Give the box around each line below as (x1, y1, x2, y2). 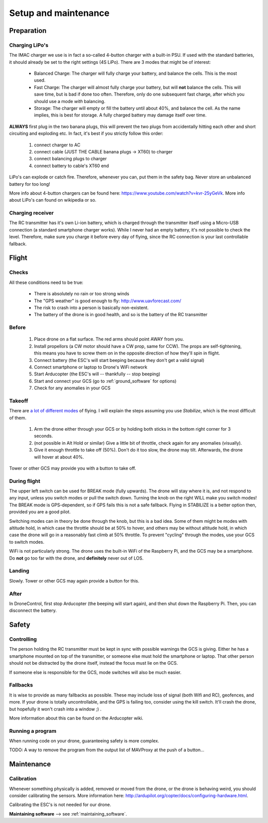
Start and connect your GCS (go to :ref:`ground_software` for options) (34, 378, 177, 384)
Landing (9, 568, 30, 575)
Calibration (9, 775, 37, 782)
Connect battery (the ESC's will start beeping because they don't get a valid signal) (34, 357, 204, 363)
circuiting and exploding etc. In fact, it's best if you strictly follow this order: (9, 130, 164, 136)
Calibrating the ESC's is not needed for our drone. (9, 802, 111, 808)
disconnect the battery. (9, 607, 57, 613)
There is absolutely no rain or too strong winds (34, 291, 130, 297)
